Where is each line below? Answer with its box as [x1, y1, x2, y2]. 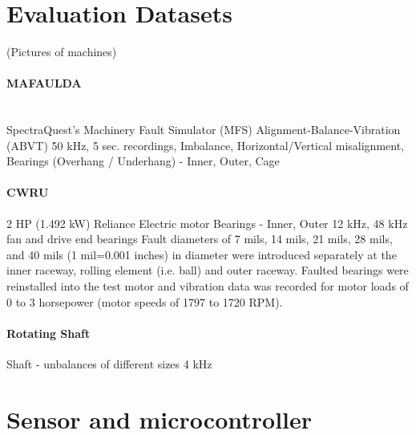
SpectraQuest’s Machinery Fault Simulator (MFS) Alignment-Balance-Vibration [6, 121, 401, 138]
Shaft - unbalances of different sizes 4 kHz [6, 356, 212, 372]
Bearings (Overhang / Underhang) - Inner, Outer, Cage [6, 152, 280, 169]
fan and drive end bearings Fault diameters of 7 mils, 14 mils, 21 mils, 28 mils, [6, 230, 393, 247]
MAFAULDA [6, 75, 82, 91]
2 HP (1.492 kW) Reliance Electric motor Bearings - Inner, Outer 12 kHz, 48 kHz [6, 214, 408, 231]
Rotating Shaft [6, 324, 91, 341]
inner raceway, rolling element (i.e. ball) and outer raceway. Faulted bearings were [6, 262, 409, 278]
